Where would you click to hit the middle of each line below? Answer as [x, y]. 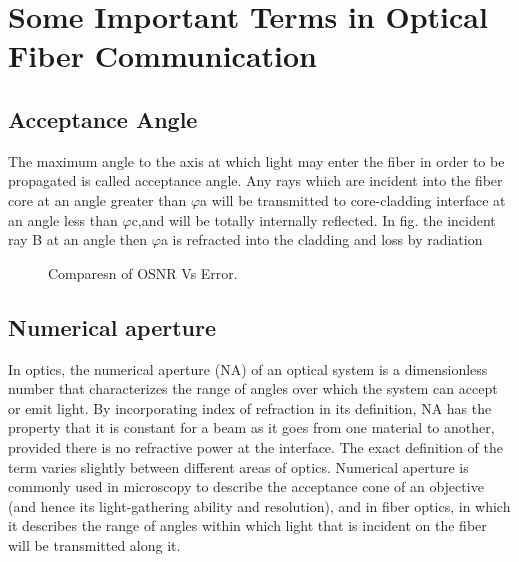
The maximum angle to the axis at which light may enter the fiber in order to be [256, 160]
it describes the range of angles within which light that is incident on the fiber [247, 525]
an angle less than [63, 219]
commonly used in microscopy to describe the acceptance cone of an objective [246, 486]
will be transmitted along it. [94, 544]
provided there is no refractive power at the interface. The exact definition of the [255, 446]
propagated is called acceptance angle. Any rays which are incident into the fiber [255, 180]
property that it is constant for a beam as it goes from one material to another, [251, 427]
